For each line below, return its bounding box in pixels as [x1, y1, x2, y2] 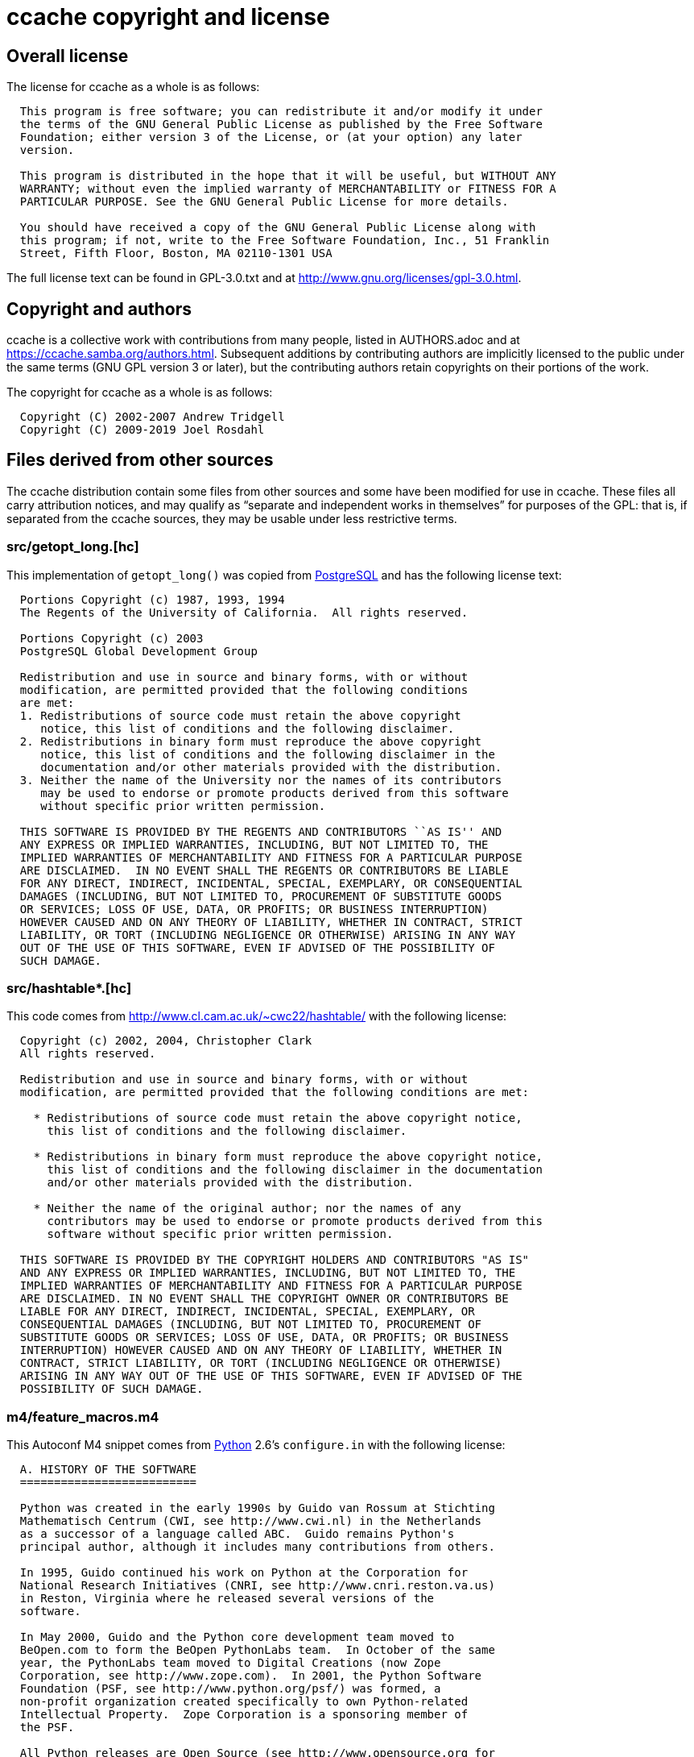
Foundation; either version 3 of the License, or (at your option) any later [19, 131, 523, 144]
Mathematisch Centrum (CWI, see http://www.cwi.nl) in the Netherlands [19, 1514, 482, 1528]
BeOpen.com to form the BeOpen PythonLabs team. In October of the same [19, 1643, 495, 1657]
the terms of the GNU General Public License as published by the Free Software [19, 118, 543, 131]
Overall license [6, 45, 129, 66]
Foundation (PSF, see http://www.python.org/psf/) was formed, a [19, 1682, 441, 1696]
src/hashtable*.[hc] [6, 979, 132, 996]
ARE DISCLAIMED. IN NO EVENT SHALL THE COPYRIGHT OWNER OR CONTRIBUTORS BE [19, 1292, 509, 1306]
